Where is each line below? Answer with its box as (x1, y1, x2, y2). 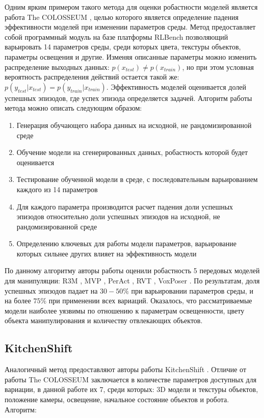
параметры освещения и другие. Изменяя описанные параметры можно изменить (5, 51, 257, 62)
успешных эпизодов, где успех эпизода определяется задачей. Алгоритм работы (5, 92, 252, 103)
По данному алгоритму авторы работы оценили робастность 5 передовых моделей (5, 265, 260, 276)
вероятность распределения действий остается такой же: (5, 71, 179, 82)
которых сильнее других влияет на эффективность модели (16, 248, 197, 258)
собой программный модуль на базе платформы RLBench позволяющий (5, 31, 228, 42)
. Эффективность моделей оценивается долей (106, 81, 246, 92)
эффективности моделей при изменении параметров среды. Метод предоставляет (5, 21, 256, 32)
